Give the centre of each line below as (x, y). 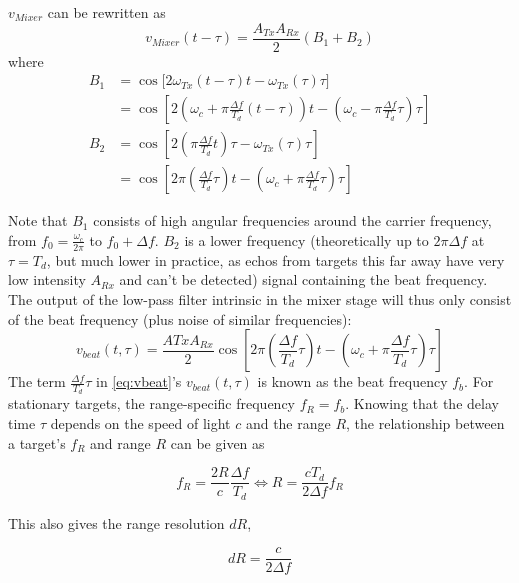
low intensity (47, 279)
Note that (38, 220)
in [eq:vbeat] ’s (139, 381)
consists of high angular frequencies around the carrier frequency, (292, 220)
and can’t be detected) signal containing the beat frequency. (303, 279)
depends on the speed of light (140, 423)
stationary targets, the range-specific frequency (151, 403)
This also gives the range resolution (116, 522)
